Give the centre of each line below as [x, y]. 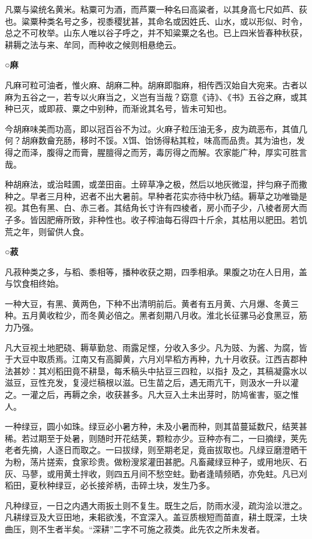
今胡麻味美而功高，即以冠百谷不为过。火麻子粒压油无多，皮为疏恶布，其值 [152, 128]
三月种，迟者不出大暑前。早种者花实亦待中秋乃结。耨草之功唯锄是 [177, 196]
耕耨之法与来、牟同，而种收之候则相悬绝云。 [93, 44]
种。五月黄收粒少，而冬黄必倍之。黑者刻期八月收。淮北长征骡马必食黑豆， [152, 315]
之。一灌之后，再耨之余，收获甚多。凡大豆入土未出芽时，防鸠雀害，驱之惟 [152, 394]
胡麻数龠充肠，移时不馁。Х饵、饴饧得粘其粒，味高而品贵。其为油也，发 [163, 140]
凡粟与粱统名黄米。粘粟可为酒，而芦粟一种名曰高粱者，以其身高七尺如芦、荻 [156, 9]
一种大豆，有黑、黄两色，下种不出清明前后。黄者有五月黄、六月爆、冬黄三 [152, 303]
